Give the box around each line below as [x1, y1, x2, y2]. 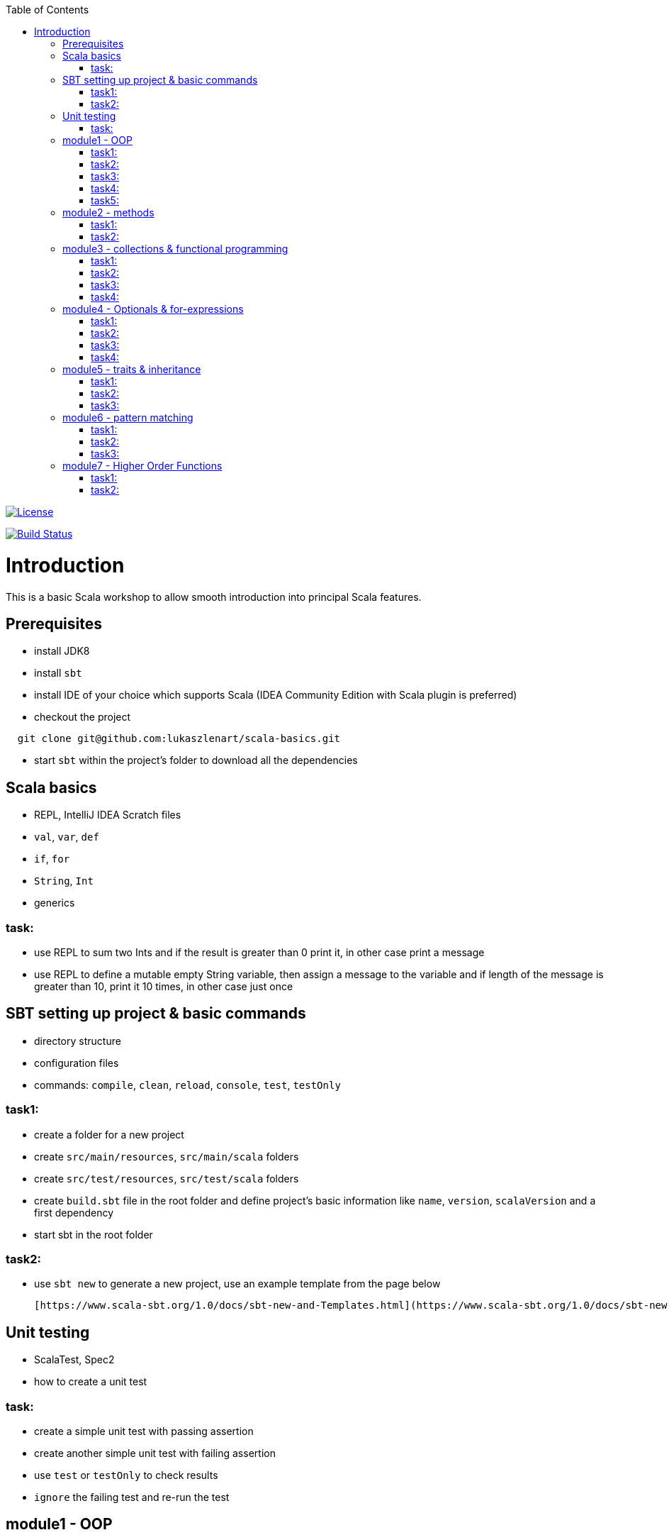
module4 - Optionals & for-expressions [62, 303, 244, 315]
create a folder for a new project [34, 1128, 184, 1141]
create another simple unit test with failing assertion [34, 1446, 276, 1459]
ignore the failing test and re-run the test [34, 1490, 230, 1503]
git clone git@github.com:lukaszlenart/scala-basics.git [17, 733, 341, 745]
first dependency [34, 1206, 114, 1219]
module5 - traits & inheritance [62, 363, 201, 375]
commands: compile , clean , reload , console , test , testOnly [34, 1078, 341, 1091]
